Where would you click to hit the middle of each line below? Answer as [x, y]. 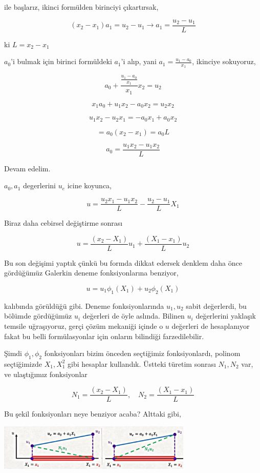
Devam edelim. [27, 168]
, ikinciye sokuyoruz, [224, 61]
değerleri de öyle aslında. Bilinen [134, 316]
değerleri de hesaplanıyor [211, 326]
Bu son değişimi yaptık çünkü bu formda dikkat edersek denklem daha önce [123, 262]
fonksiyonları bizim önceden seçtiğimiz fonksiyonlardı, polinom [142, 353]
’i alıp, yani [139, 61]
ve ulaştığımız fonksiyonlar [46, 374]
